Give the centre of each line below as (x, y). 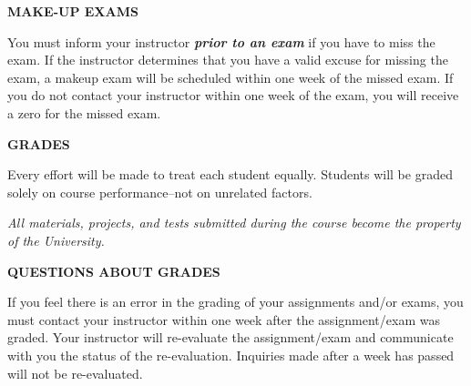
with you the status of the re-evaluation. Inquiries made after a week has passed (231, 355)
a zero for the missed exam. (84, 112)
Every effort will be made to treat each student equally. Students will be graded (230, 174)
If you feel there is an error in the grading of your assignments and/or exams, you (235, 302)
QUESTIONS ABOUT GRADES (114, 271)
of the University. (56, 240)
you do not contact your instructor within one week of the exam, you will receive (233, 95)
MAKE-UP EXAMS (73, 11)
